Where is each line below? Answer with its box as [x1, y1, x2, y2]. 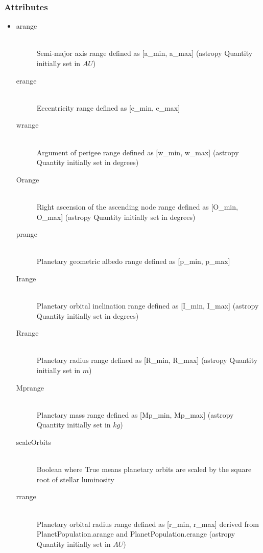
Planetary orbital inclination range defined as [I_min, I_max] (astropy [36, 300, 259, 311]
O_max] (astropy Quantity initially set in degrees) [36, 211, 196, 222]
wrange [16, 119, 39, 130]
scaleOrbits [16, 437, 51, 447]
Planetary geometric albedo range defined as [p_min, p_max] [36, 256, 230, 267]
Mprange [16, 382, 44, 393]
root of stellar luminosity [36, 474, 114, 484]
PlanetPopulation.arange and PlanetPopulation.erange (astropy [36, 528, 235, 539]
